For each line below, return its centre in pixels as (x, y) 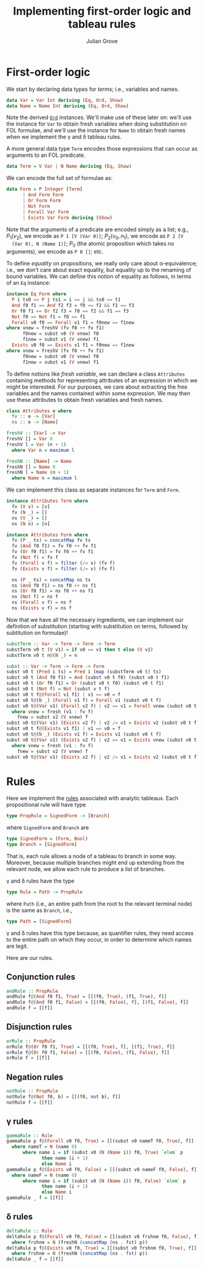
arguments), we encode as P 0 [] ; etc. (55, 252)
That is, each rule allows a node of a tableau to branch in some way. (91, 856)
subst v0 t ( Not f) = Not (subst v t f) (58, 689)
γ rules (20, 1121)
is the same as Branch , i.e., (39, 910)
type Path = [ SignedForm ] (39, 921)
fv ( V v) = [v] (31, 507)
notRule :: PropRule (32, 1091)
